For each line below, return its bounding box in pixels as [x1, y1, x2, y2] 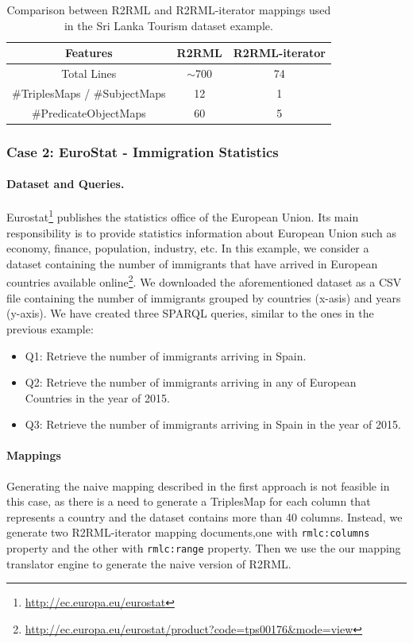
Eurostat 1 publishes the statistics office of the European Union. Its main [6, 206, 359, 225]
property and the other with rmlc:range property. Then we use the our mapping [6, 540, 401, 556]
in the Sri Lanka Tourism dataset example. [64, 17, 273, 33]
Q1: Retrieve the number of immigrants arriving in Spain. [25, 347, 307, 364]
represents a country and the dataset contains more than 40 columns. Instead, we [6, 508, 403, 525]
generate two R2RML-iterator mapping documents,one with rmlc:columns [6, 524, 370, 541]
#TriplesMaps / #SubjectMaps [12, 84, 166, 101]
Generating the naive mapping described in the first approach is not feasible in [6, 477, 390, 494]
